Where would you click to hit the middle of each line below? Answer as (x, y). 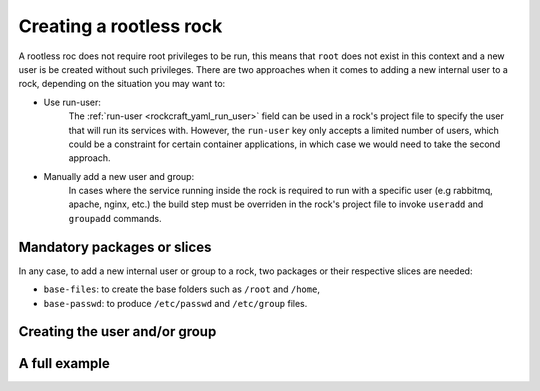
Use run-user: (72, 102)
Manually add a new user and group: (119, 176)
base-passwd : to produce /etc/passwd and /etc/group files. (175, 303)
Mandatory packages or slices (115, 246)
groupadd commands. (115, 218)
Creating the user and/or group (117, 331)
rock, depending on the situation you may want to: (122, 84)
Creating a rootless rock (120, 26)
